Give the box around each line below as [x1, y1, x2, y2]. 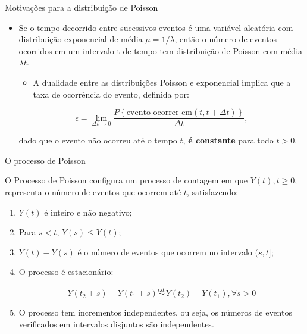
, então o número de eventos [174, 33, 277, 45]
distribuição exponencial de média [18, 33, 143, 45]
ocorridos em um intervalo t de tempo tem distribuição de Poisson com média [18, 44, 303, 57]
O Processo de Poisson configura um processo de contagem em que [5, 174, 248, 186]
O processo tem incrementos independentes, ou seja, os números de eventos [18, 306, 292, 319]
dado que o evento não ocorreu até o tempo [18, 134, 177, 146]
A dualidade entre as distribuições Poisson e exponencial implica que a [33, 76, 291, 88]
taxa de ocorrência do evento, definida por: [33, 88, 189, 100]
